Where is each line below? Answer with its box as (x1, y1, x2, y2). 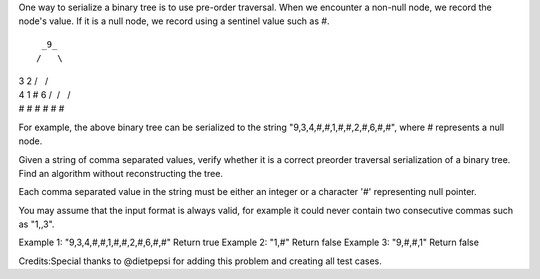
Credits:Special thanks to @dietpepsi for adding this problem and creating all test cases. (18, 255, 382, 267)
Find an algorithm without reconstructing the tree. (18, 167, 224, 179)
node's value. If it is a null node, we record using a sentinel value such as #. (18, 15, 330, 27)
